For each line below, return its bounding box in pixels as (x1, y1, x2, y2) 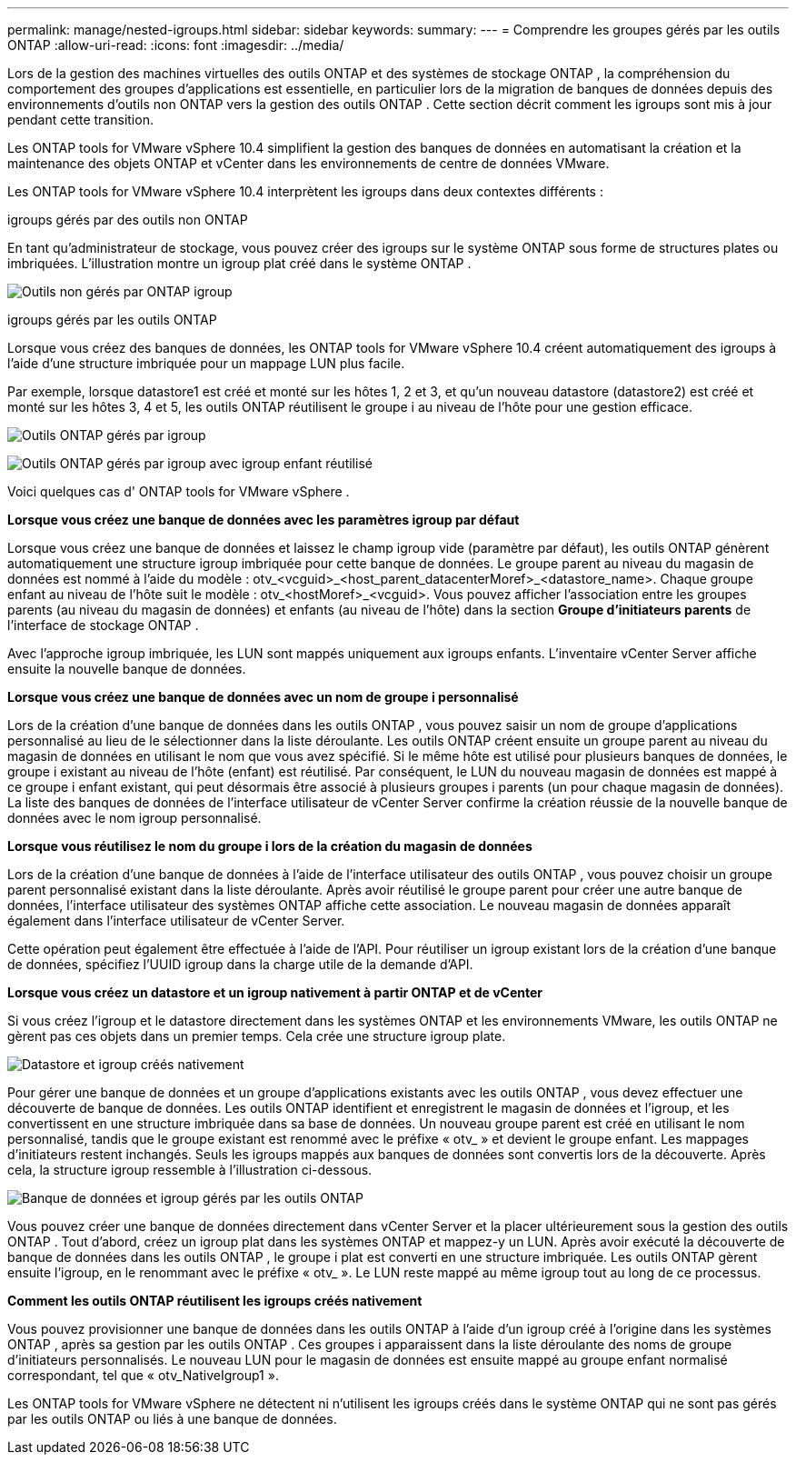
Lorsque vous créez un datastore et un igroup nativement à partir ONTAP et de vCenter (7, 985, 543, 1000)
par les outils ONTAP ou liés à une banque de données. (7, 1411, 337, 1427)
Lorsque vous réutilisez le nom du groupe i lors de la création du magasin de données (7, 838, 532, 854)
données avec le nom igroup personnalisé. (7, 810, 262, 826)
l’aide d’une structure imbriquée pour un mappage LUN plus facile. (7, 355, 405, 371)
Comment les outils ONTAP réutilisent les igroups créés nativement (7, 1293, 423, 1308)
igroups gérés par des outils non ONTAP (7, 212, 248, 227)
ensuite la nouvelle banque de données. (7, 661, 246, 676)
